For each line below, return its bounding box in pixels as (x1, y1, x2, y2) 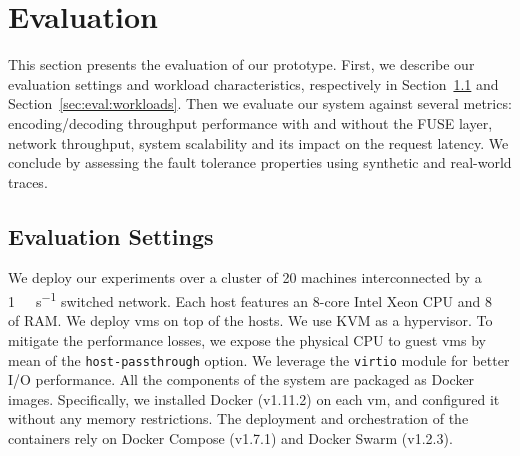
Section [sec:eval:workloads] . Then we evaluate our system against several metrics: (8, 93, 512, 114)
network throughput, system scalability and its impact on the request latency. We (8, 132, 509, 153)
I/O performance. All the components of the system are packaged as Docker (8, 369, 475, 390)
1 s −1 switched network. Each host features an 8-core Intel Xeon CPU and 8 (8, 288, 492, 311)
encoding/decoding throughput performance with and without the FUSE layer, (8, 112, 493, 133)
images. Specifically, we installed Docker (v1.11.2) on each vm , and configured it (8, 388, 500, 409)
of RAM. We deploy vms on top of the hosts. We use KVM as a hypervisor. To (8, 310, 493, 331)
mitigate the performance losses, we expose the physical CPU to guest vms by (8, 329, 486, 350)
